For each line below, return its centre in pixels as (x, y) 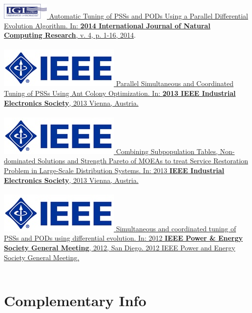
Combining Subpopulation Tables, (167, 151)
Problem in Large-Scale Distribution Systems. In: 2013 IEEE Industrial (114, 170)
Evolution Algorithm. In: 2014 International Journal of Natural (107, 25)
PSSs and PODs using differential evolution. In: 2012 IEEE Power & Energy (124, 238)
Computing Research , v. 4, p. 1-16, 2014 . (70, 35)
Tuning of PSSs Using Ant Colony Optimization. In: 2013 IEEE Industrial (120, 93)
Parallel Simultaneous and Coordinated (175, 83)
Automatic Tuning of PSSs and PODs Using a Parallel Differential (148, 16)
